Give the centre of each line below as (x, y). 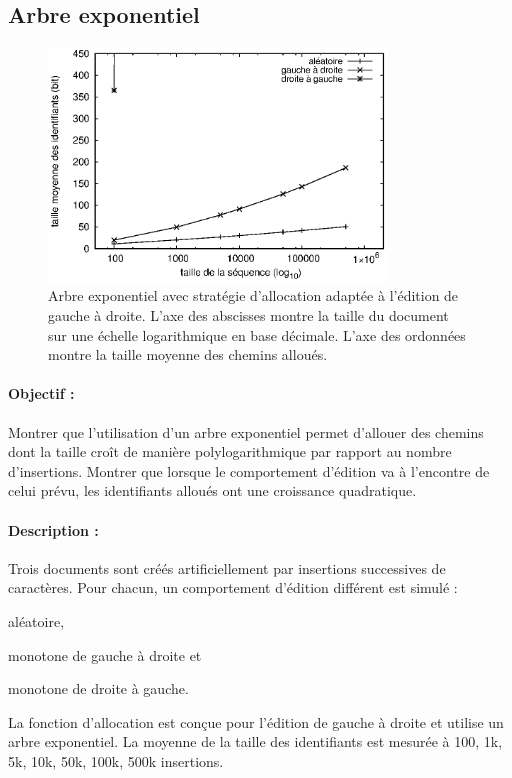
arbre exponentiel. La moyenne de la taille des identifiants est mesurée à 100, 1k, (255, 741)
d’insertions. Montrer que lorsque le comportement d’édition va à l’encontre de (249, 470)
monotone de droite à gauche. (98, 688)
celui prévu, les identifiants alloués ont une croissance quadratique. (212, 490)
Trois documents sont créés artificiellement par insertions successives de (227, 567)
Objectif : (41, 393)
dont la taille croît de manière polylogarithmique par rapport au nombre (230, 451)
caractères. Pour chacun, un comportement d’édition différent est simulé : (233, 587)
